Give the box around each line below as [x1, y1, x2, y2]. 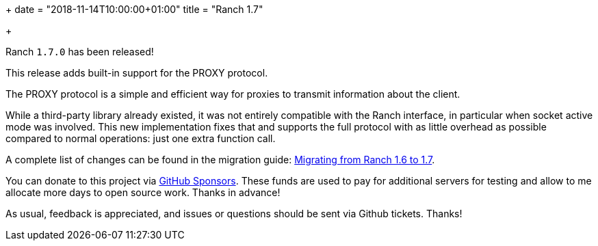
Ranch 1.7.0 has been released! [5, 46, 154, 57]
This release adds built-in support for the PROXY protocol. [5, 67, 268, 79]
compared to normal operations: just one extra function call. [5, 133, 276, 144]
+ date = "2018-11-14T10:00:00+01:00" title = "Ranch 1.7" [5, 3, 263, 15]
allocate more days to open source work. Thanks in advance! [5, 187, 281, 198]
